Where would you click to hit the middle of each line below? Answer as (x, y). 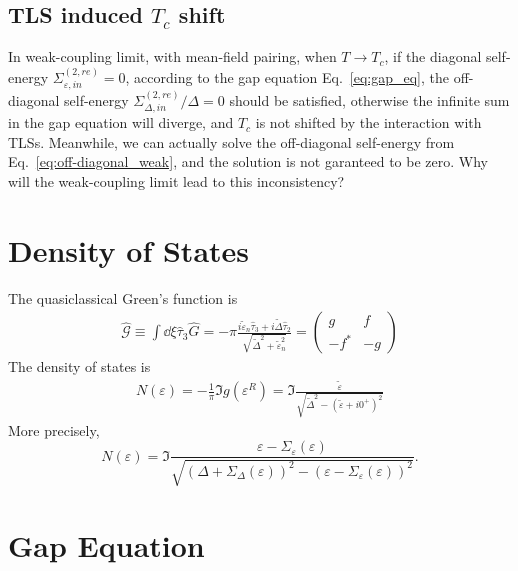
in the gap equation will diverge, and (121, 122)
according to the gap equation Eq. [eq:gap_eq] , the (291, 76)
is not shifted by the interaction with (368, 122)
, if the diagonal (433, 56)
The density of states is (79, 366)
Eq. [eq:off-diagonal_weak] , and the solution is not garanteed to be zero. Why (248, 161)
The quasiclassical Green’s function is (123, 297)
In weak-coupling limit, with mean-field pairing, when (172, 56)
